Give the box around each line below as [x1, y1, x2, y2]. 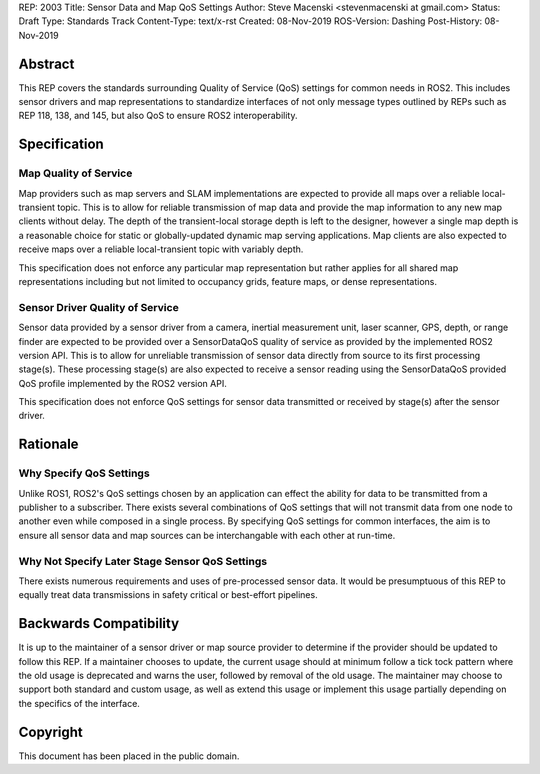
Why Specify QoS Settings [18, 466, 150, 480]
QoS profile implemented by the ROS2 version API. [18, 377, 227, 389]
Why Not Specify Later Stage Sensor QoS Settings [18, 554, 268, 568]
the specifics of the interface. [18, 697, 140, 709]
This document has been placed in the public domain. [18, 750, 240, 762]
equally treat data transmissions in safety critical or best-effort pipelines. [18, 589, 319, 601]
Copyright [18, 723, 84, 740]
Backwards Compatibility [18, 615, 180, 632]
